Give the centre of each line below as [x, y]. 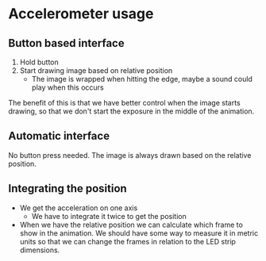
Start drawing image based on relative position [96, 71]
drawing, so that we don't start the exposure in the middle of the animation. [131, 111]
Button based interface [66, 43]
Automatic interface [59, 136]
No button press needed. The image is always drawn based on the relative [130, 155]
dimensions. [40, 250]
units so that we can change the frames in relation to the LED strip [128, 241]
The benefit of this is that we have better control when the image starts [124, 103]
